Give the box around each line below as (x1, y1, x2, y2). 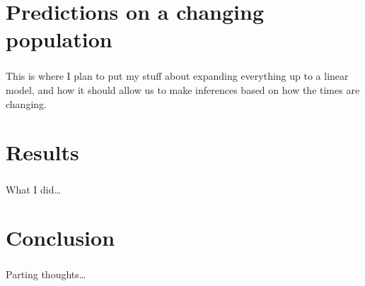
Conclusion (6, 223, 115, 252)
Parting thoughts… (6, 267, 86, 282)
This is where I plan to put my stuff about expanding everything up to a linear (6, 68, 349, 83)
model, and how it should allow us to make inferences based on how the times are (6, 83, 360, 97)
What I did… (6, 181, 61, 196)
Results (6, 138, 79, 167)
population (6, 25, 112, 54)
